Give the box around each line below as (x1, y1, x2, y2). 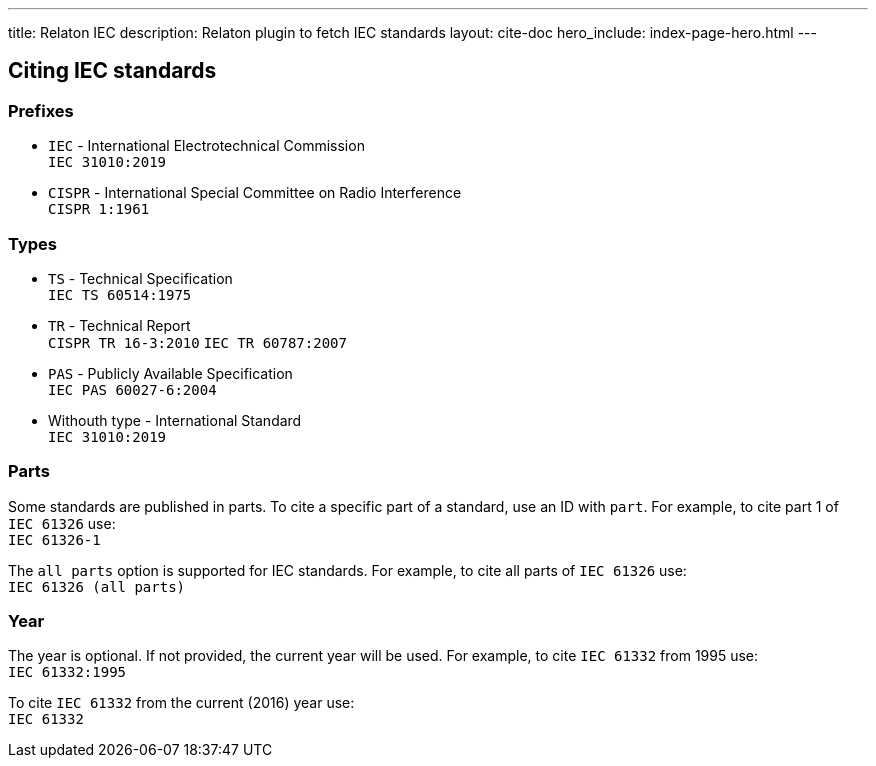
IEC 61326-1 (8, 531, 101, 548)
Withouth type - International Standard (48, 411, 302, 429)
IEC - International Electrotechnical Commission (48, 137, 365, 155)
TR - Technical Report (48, 316, 191, 334)
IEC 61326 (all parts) (8, 578, 186, 595)
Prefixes (8, 100, 74, 121)
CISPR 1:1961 (48, 201, 150, 218)
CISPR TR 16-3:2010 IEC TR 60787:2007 (48, 334, 347, 351)
